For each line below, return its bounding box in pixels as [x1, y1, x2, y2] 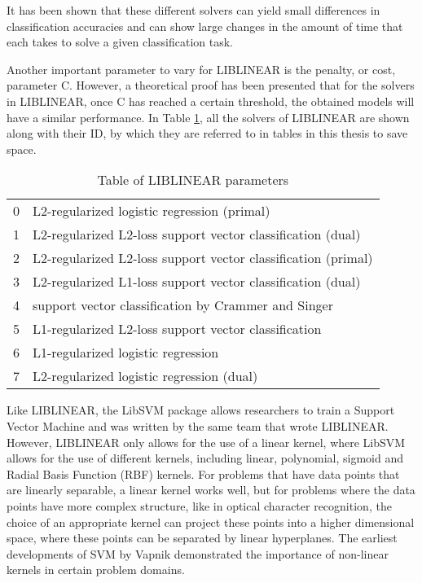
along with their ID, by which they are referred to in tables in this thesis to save [7, 125, 408, 142]
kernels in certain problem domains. [7, 561, 185, 578]
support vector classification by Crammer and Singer [33, 296, 333, 315]
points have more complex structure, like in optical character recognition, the [7, 497, 392, 514]
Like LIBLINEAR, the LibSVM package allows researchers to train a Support [7, 401, 395, 419]
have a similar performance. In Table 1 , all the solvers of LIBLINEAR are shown [7, 108, 410, 125]
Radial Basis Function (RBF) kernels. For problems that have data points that [7, 465, 400, 482]
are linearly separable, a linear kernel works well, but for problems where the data [7, 481, 415, 498]
